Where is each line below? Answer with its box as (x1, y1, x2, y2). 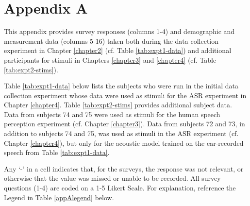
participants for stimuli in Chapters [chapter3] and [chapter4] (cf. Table (4, 54, 217, 65)
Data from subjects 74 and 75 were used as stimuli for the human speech (4, 109, 220, 119)
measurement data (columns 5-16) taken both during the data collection (4, 35, 219, 46)
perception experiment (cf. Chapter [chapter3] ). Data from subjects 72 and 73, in (4, 119, 245, 129)
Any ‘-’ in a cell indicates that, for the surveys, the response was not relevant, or (4, 163, 244, 173)
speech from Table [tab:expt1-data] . (4, 147, 110, 157)
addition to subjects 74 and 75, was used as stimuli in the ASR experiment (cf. (4, 128, 239, 138)
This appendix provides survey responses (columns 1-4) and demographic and (4, 26, 235, 36)
